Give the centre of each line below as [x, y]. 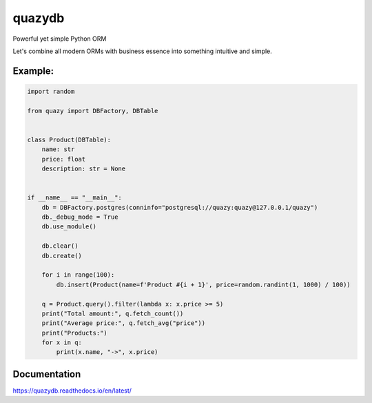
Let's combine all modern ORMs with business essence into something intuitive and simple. [142, 51]
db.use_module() [69, 227]
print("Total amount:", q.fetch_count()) [113, 313]
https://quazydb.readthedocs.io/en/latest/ [72, 391]
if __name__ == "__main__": [74, 198]
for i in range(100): [78, 275]
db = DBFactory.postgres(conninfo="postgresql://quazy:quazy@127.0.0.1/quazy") [180, 207]
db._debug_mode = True [80, 217]
